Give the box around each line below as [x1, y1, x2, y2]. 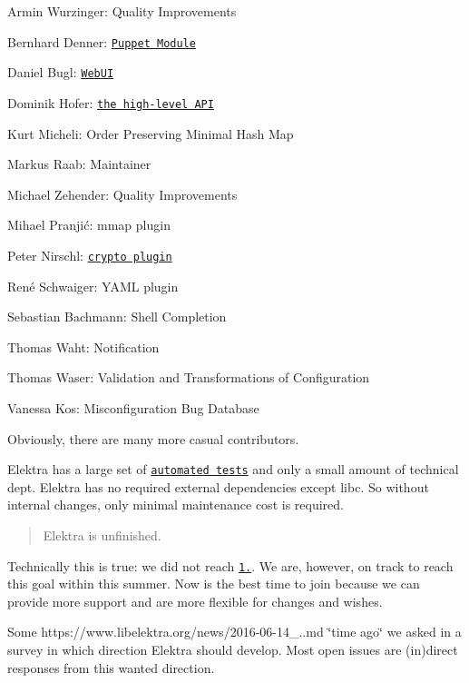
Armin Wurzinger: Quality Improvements [7, 2, 237, 20]
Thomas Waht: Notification [7, 337, 160, 356]
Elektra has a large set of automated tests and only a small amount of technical [7, 460, 459, 479]
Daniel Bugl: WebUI [7, 63, 114, 82]
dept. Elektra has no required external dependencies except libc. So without [7, 477, 429, 496]
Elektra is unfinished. [43, 526, 161, 544]
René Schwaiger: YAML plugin [7, 276, 179, 295]
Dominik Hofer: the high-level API [7, 93, 214, 112]
